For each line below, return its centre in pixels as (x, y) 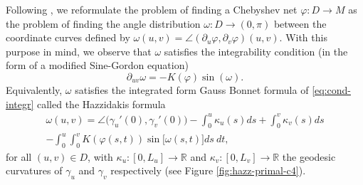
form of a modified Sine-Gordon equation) (97, 65)
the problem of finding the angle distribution (103, 23)
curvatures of (34, 170)
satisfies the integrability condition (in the (256, 51)
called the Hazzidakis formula (101, 104)
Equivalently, (34, 89)
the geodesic (309, 156)
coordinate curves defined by (68, 37)
